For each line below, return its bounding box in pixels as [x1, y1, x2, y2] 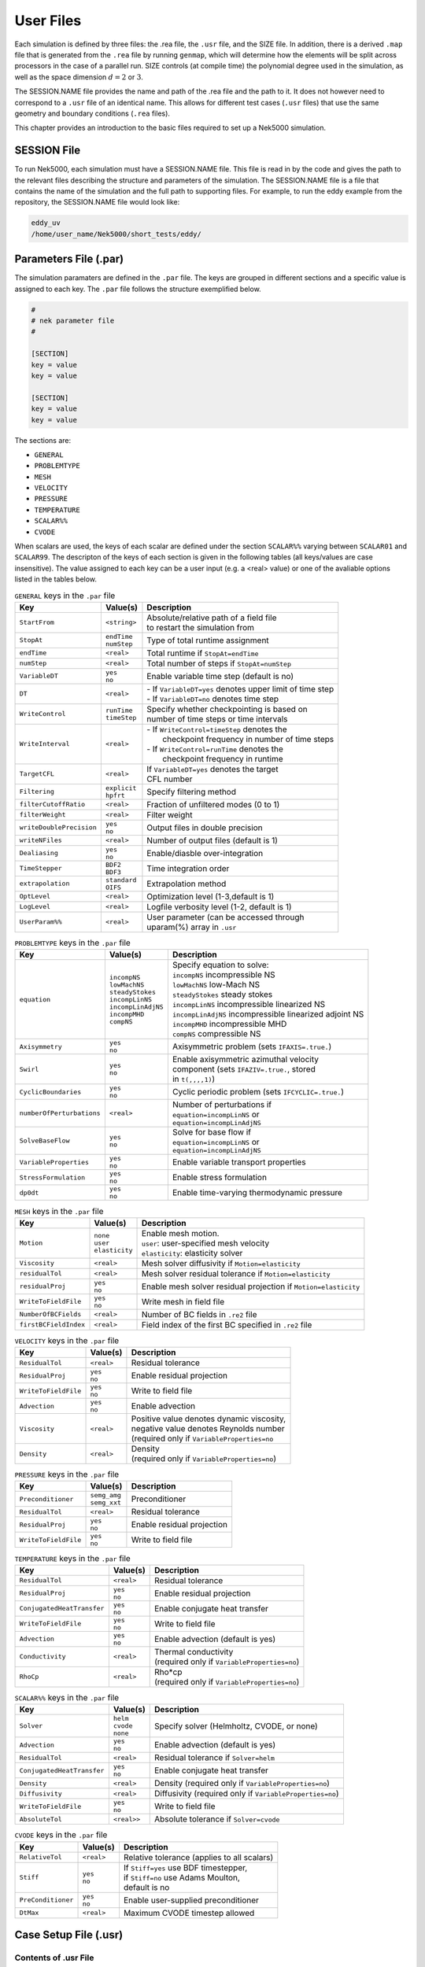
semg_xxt [90, 1499, 122, 1507]
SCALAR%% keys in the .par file [14, 1692, 120, 1703]
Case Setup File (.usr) [14, 1928, 124, 1941]
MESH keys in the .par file [14, 1205, 104, 1216]
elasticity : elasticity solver [142, 1247, 243, 1258]
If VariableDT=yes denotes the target [146, 763, 279, 774]
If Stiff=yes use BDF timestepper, [123, 1862, 248, 1873]
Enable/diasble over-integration [146, 847, 264, 858]
